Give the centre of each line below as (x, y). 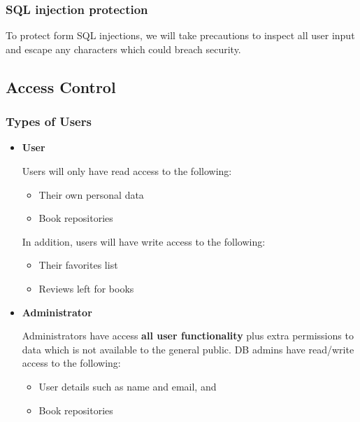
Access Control (61, 86)
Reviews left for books (86, 288)
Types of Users (49, 121)
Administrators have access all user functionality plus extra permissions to (188, 336)
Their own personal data (91, 194)
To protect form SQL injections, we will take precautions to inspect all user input (180, 35)
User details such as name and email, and (128, 386)
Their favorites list (78, 265)
